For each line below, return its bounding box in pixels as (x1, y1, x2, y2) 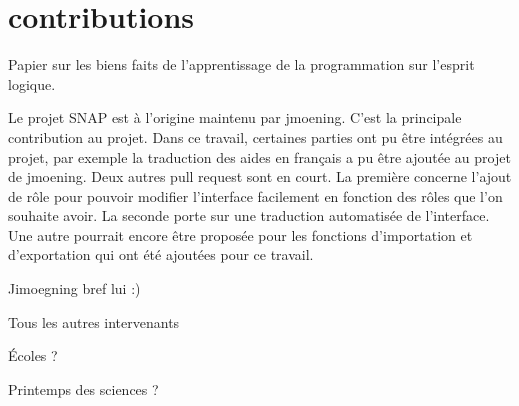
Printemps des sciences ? (8, 378, 159, 399)
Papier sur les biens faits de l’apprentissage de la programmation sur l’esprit (8, 54, 475, 75)
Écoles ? (8, 345, 58, 366)
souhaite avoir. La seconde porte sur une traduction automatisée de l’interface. (8, 205, 490, 226)
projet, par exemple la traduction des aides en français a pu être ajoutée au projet (8, 146, 511, 167)
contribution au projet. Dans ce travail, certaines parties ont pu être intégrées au (8, 126, 503, 147)
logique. (8, 73, 56, 94)
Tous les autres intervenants (8, 311, 180, 332)
